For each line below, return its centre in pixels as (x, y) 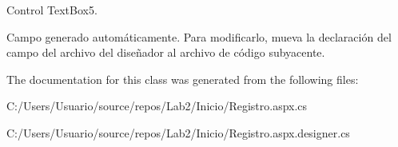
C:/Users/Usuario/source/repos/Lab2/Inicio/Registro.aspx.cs (157, 106)
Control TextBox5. (52, 10)
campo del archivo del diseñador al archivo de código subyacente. (166, 52)
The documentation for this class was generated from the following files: (183, 79)
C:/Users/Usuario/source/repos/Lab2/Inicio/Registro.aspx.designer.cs (178, 132)
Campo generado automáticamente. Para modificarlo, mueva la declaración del (199, 36)
